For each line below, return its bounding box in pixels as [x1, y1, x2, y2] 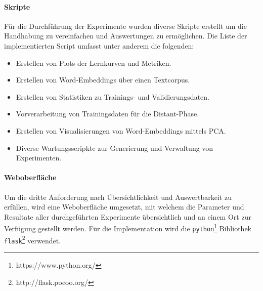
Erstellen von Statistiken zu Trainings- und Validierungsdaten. [16, 91, 209, 102]
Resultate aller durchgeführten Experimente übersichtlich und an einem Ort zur [4, 211, 251, 222]
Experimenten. [16, 152, 62, 163]
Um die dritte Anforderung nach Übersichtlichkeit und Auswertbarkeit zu [4, 191, 232, 202]
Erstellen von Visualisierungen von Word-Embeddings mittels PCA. [16, 125, 226, 136]
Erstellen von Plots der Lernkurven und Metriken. [16, 57, 171, 68]
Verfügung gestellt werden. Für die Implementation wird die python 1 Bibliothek [4, 222, 251, 233]
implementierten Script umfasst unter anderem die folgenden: [4, 40, 194, 51]
